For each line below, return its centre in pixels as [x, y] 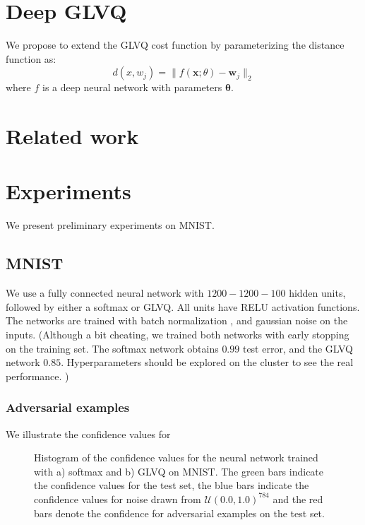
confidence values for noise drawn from [118, 499]
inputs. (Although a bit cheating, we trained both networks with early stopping [178, 334]
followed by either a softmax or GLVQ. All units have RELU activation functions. [183, 306]
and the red [298, 499]
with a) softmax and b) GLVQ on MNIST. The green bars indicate [179, 471]
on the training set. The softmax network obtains [112, 348]
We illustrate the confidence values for [88, 433]
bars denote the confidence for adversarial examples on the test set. [179, 513]
